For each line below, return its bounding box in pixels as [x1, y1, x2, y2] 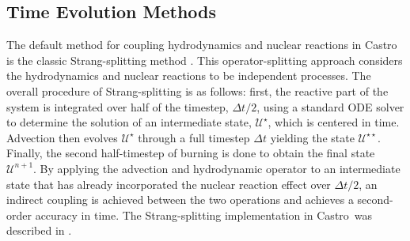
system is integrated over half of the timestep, [6, 98, 229, 115]
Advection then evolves [6, 129, 118, 145]
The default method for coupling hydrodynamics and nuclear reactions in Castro [6, 36, 397, 53]
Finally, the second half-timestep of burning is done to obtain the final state [6, 145, 375, 161]
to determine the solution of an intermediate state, [6, 114, 252, 130]
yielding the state [270, 129, 355, 145]
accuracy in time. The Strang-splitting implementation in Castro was [35, 206, 373, 223]
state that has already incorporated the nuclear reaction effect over [6, 175, 331, 192]
